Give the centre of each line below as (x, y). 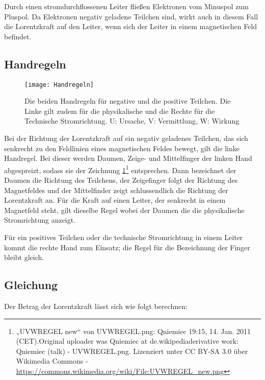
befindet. (18, 36)
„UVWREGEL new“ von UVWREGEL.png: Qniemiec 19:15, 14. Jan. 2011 (133, 331)
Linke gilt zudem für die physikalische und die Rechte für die (120, 111)
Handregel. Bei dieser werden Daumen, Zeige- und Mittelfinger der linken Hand (128, 158)
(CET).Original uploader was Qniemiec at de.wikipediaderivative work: (127, 341)
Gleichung (31, 285)
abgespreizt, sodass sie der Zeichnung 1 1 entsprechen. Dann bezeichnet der (120, 169)
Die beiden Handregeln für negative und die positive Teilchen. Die (128, 101)
